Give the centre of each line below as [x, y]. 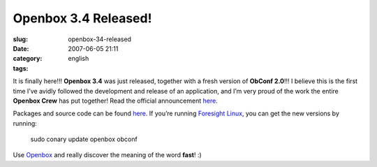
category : [28, 59]
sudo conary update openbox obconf [84, 139]
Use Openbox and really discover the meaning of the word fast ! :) [107, 155]
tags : [21, 68]
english [79, 59]
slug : [20, 39]
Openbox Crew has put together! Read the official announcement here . [115, 101]
